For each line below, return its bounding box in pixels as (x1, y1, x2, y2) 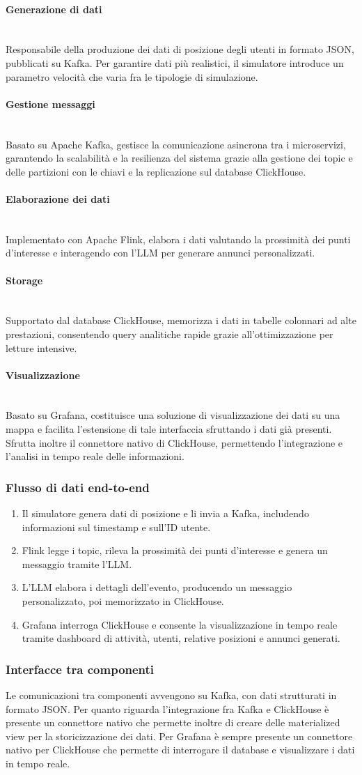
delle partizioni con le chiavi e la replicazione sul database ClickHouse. (6, 164, 306, 178)
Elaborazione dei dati (6, 191, 110, 206)
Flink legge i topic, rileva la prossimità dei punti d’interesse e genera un (22, 543, 328, 558)
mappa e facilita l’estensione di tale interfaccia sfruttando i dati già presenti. (6, 422, 332, 436)
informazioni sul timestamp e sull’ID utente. (22, 519, 211, 534)
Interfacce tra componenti (6, 660, 155, 677)
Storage (6, 273, 43, 287)
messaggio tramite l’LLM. (22, 556, 132, 571)
